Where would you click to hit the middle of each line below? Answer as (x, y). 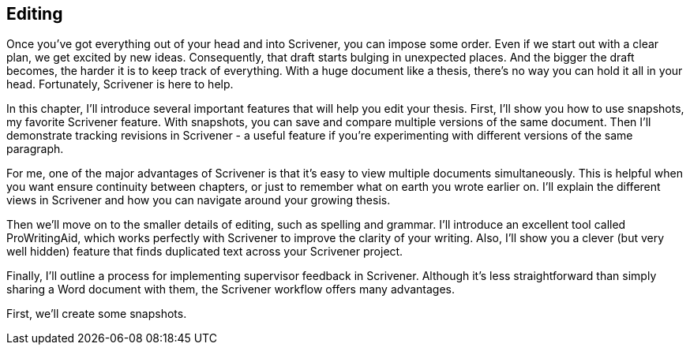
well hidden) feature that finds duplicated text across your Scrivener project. (205, 252)
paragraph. (35, 149)
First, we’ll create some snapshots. (97, 314)
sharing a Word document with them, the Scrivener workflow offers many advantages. (231, 289)
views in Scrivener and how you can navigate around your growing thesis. (199, 200)
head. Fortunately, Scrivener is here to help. (120, 84)
